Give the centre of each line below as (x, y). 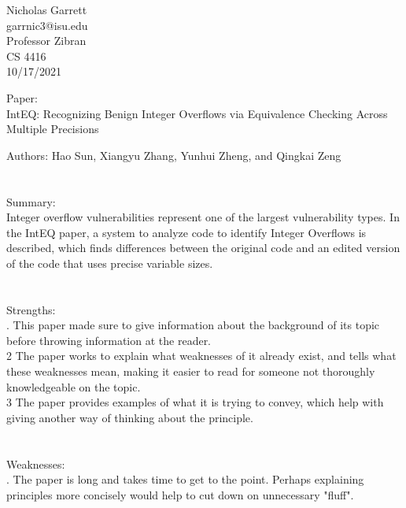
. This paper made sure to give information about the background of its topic (193, 325)
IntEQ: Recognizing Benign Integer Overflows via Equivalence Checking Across (197, 113)
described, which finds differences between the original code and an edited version (203, 248)
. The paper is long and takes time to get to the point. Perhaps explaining (185, 479)
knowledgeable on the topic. (74, 386)
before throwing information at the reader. (109, 340)
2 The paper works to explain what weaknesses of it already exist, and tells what (201, 356)
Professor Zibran (46, 41)
